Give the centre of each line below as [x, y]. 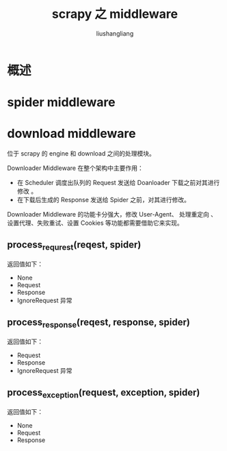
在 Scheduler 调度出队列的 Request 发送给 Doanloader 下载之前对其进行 [118, 183]
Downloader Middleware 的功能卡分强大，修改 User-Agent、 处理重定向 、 [112, 215]
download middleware [71, 134]
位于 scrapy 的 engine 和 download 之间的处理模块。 [81, 154]
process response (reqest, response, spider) [98, 323]
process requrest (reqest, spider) [74, 246]
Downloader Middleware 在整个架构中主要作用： [75, 168]
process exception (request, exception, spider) [104, 393]
